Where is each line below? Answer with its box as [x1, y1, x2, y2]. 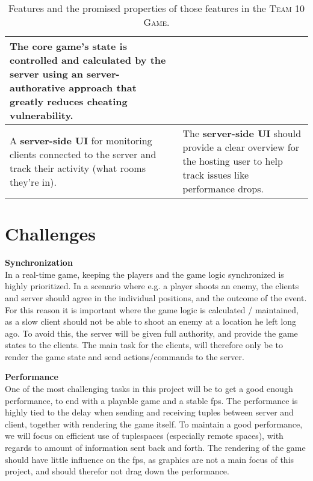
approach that [69, 81, 137, 94]
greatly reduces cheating [10, 94, 128, 108]
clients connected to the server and [10, 147, 156, 161]
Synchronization [5, 256, 73, 269]
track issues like [182, 168, 249, 182]
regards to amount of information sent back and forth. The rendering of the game [5, 441, 306, 454]
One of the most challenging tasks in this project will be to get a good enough [5, 382, 293, 395]
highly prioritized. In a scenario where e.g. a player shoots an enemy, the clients [5, 280, 299, 292]
